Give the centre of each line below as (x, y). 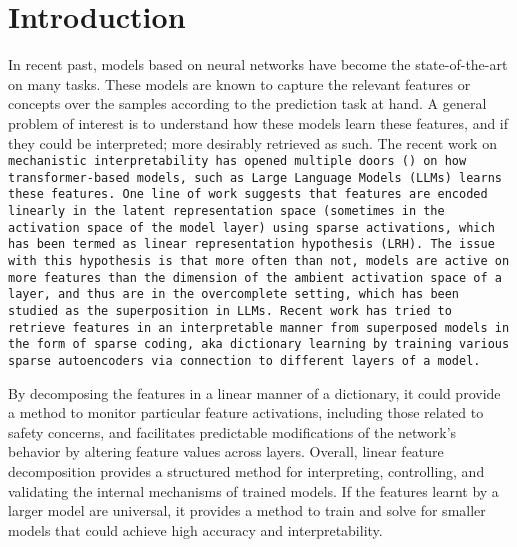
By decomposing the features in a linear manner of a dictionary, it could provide (254, 392)
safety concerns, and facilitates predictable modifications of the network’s (232, 431)
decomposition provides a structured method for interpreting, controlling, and (246, 471)
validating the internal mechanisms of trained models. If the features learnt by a (253, 490)
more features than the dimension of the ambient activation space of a (255, 277)
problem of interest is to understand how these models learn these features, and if (258, 122)
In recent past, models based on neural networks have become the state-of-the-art (258, 64)
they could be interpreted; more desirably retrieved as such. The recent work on (252, 142)
